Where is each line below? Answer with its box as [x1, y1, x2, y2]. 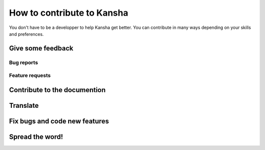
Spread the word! [9, 132, 63, 141]
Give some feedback [9, 44, 74, 52]
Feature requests [9, 72, 51, 79]
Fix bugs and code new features [9, 117, 109, 125]
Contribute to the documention [9, 86, 106, 94]
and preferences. [9, 31, 44, 37]
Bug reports [9, 59, 38, 66]
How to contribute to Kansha [9, 7, 129, 18]
